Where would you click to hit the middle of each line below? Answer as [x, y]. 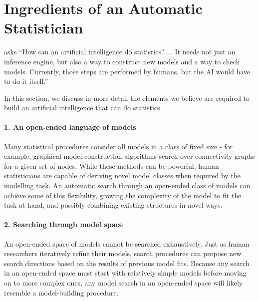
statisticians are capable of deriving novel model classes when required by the [122, 175]
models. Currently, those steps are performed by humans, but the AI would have [127, 71]
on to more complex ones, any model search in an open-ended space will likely [124, 283]
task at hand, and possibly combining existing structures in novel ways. [113, 205]
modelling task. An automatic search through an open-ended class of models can [127, 185]
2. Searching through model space [64, 224]
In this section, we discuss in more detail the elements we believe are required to [127, 98]
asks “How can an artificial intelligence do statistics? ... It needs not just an [120, 52]
